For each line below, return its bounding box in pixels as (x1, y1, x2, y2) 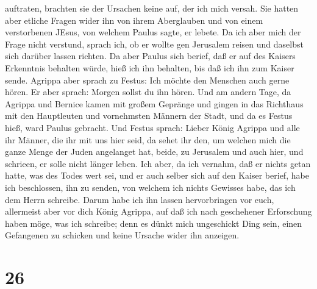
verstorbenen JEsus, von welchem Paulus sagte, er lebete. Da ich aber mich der (5, 26, 301, 38)
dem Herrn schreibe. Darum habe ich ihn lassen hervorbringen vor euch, (5, 193, 274, 205)
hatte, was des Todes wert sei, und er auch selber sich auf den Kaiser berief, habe (5, 169, 309, 182)
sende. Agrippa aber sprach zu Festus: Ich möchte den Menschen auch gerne (5, 73, 290, 86)
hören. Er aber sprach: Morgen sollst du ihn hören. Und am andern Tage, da (5, 85, 291, 98)
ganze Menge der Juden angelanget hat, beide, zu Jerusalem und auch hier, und (5, 145, 304, 158)
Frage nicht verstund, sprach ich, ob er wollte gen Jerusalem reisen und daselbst (5, 37, 304, 50)
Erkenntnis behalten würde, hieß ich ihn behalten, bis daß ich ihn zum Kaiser (5, 61, 294, 74)
